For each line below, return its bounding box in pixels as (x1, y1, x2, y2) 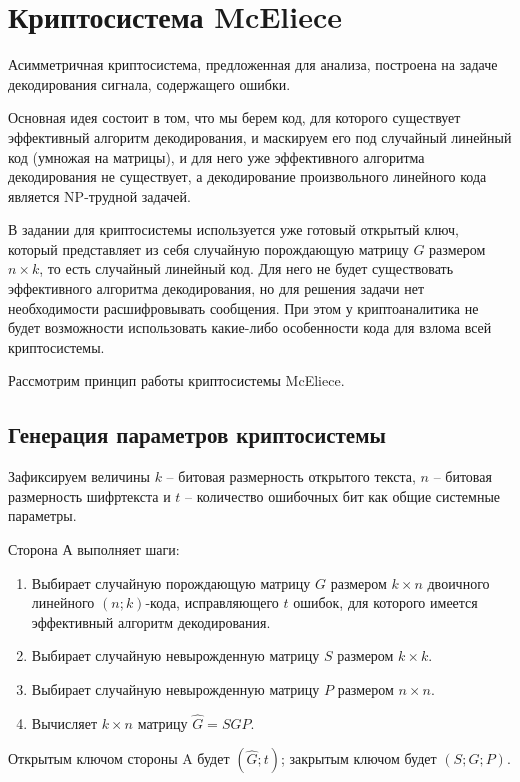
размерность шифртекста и (8, 485, 171, 506)
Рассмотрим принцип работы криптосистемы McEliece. (8, 370, 345, 391)
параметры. (8, 505, 77, 526)
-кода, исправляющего (145, 592, 279, 613)
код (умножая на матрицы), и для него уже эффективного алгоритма (8, 146, 425, 167)
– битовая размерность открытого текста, (166, 466, 416, 487)
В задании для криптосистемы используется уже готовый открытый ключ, (8, 219, 459, 240)
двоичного (427, 572, 490, 593)
